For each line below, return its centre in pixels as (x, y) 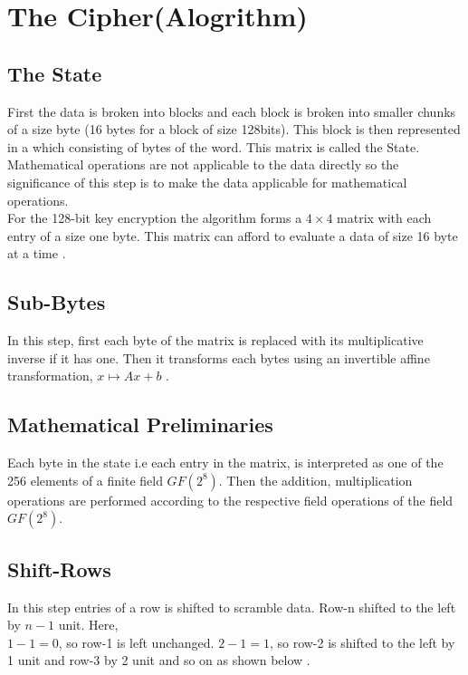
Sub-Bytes (57, 302)
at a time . (37, 253)
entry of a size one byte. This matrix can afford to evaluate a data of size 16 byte (233, 235)
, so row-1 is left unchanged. (136, 642)
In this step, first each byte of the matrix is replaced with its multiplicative (215, 340)
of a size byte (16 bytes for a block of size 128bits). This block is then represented (234, 129)
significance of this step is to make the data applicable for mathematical (207, 182)
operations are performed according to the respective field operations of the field (230, 500)
